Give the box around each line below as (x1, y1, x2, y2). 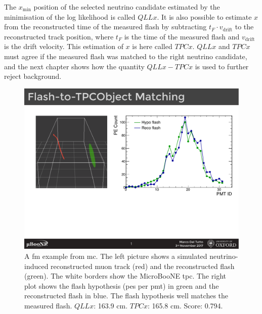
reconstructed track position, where (4, 31, 114, 41)
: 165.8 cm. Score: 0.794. (147, 300, 223, 310)
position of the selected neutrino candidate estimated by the (33, 2, 220, 12)
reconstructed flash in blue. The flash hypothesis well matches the (24, 290, 229, 301)
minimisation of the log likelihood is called (4, 11, 136, 22)
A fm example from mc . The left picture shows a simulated (24, 250, 207, 261)
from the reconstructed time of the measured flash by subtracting (4, 21, 207, 32)
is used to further (195, 61, 249, 71)
